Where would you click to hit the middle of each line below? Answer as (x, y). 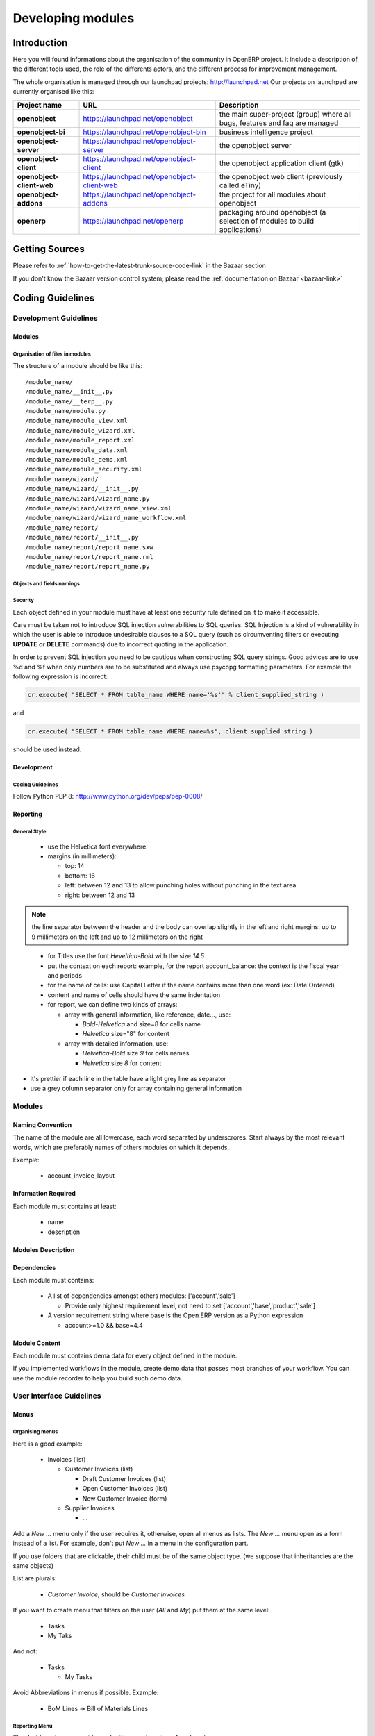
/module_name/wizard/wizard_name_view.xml (99, 508)
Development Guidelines (55, 318)
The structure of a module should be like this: (78, 366)
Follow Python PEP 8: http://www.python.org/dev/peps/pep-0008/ (108, 796)
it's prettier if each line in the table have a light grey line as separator (128, 1078)
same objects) (33, 1565)
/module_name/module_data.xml (77, 450)
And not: (25, 1651)
